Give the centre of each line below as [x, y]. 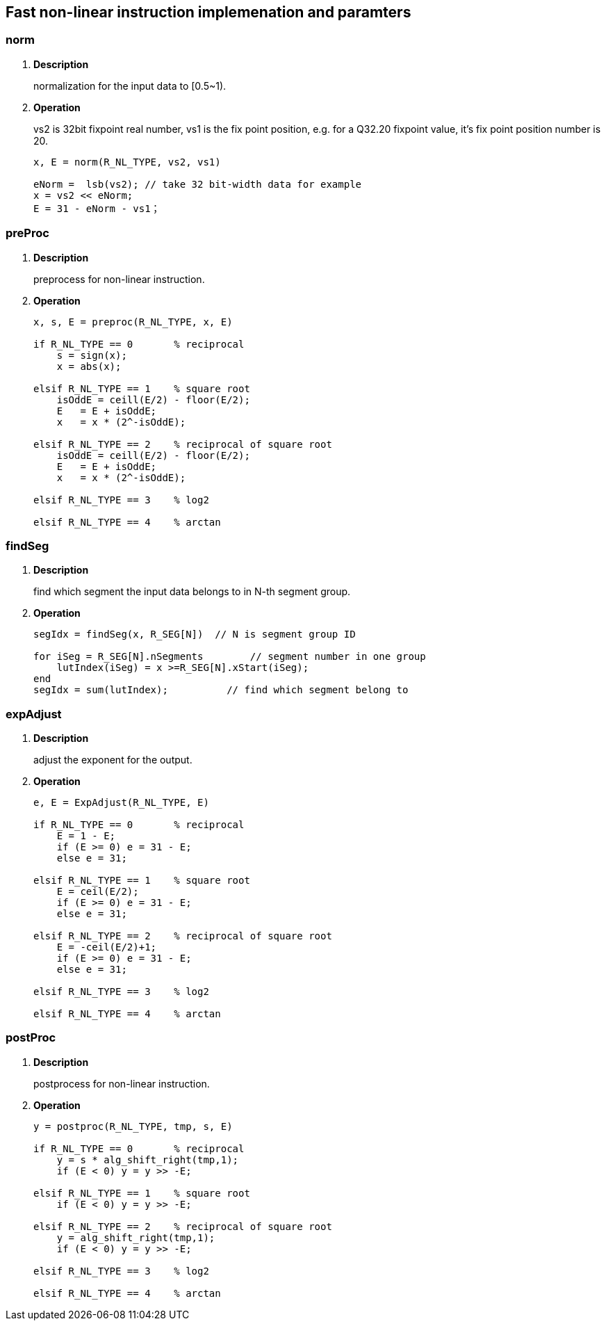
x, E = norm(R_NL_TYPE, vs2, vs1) [127, 162]
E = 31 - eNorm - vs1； [97, 208]
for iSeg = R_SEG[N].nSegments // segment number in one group [230, 657]
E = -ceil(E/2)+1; [107, 947]
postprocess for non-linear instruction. [122, 1083]
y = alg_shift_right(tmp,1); [136, 1237]
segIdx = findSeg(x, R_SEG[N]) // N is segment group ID [195, 634]
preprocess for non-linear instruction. [119, 279]
